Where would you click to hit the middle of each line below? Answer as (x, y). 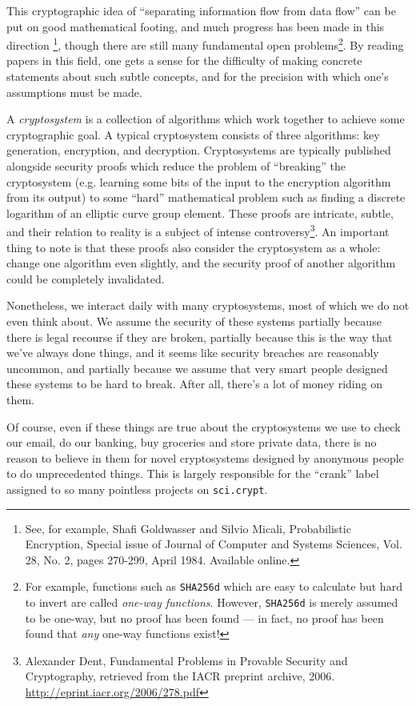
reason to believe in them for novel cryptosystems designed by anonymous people (205, 457)
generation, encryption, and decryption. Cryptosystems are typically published (199, 150)
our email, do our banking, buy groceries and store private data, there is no (192, 442)
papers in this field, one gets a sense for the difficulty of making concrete (184, 60)
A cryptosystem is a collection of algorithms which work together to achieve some (206, 119)
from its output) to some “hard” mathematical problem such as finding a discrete (206, 197)
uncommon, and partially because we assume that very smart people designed (197, 368)
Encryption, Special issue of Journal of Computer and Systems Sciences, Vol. (214, 544)
